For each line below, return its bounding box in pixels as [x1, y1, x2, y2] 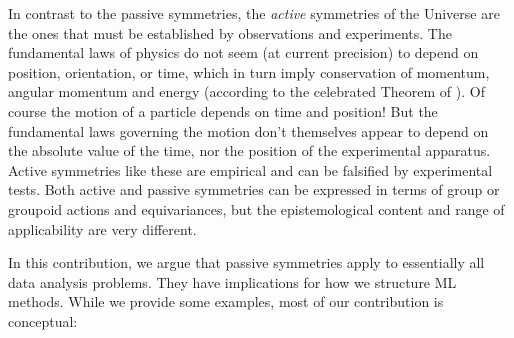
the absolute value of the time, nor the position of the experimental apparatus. [8, 140, 491, 161]
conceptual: [8, 310, 78, 331]
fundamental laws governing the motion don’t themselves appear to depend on [8, 120, 489, 141]
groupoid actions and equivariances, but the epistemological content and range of [8, 198, 505, 219]
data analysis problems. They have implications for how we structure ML [8, 271, 457, 292]
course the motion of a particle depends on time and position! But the [8, 100, 438, 121]
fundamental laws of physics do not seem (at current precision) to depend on [8, 42, 479, 63]
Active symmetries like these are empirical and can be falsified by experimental [8, 159, 493, 180]
